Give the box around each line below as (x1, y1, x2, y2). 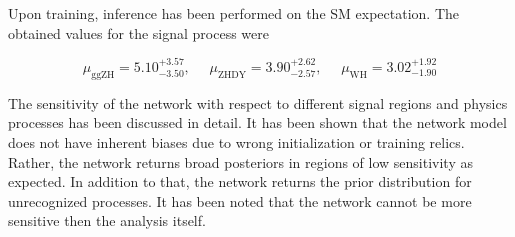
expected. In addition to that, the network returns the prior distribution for (8, 171, 472, 192)
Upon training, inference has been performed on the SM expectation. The (8, 3, 459, 23)
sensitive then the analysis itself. (8, 210, 206, 231)
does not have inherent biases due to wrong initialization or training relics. (8, 131, 465, 152)
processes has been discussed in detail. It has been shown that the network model (8, 112, 507, 133)
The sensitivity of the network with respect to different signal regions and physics (8, 92, 508, 113)
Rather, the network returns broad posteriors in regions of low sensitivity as (8, 151, 473, 172)
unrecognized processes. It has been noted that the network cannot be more (8, 190, 472, 211)
